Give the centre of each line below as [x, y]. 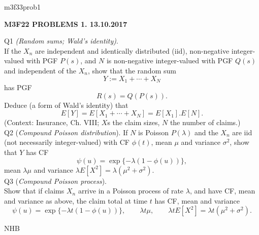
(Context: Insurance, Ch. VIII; [52, 122]
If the [13, 50]
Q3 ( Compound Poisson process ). [55, 181]
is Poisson [154, 132]
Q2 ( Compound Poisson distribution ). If [66, 132]
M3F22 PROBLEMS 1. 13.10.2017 [66, 24]
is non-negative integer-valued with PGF [170, 61]
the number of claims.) [205, 122]
